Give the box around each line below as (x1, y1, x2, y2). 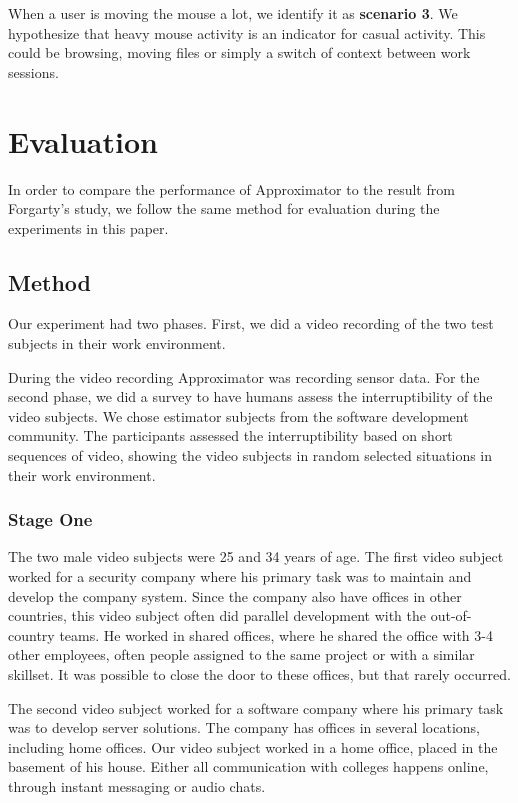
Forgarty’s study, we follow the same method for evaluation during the (8, 198, 440, 219)
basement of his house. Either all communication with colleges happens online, (8, 756, 489, 777)
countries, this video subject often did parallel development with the (8, 605, 426, 626)
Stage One (8, 507, 93, 532)
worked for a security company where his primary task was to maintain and (8, 566, 472, 587)
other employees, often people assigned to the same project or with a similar (8, 644, 475, 665)
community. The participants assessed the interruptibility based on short (8, 425, 453, 446)
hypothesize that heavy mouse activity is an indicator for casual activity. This (8, 22, 486, 43)
